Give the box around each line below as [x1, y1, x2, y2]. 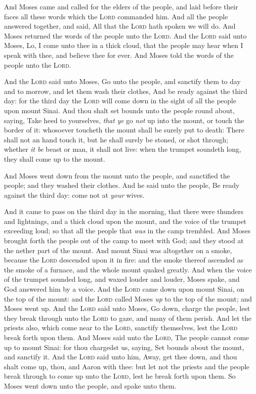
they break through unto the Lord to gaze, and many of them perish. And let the [4, 312, 252, 323]
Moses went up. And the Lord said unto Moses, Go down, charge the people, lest [4, 303, 250, 313]
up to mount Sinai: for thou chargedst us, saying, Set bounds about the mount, [4, 342, 244, 352]
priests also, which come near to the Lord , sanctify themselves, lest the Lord [4, 322, 238, 333]
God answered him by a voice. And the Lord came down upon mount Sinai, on [4, 284, 244, 294]
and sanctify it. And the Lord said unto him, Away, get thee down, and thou [4, 351, 237, 362]
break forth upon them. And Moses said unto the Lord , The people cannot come [4, 332, 249, 342]
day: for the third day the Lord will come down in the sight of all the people [4, 95, 236, 106]
